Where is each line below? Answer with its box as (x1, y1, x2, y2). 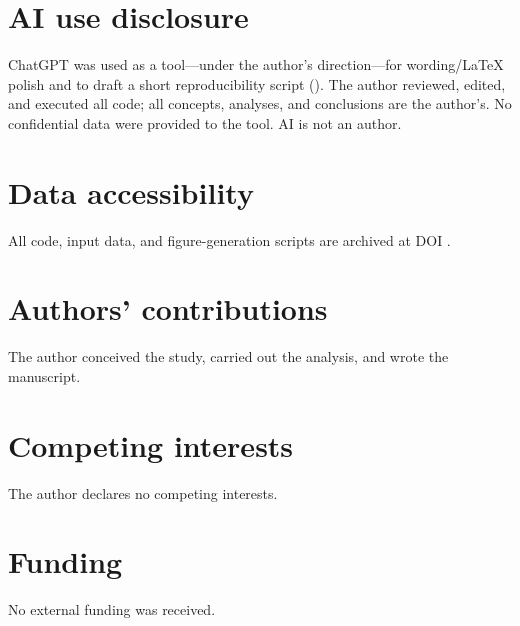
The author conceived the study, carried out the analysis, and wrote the (8, 346, 449, 367)
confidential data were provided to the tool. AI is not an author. (8, 112, 402, 133)
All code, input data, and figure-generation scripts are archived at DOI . (8, 229, 451, 250)
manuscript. (8, 365, 81, 386)
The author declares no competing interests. (8, 482, 278, 503)
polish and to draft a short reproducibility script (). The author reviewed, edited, (8, 73, 506, 94)
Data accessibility (8, 171, 254, 212)
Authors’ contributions (8, 288, 328, 329)
